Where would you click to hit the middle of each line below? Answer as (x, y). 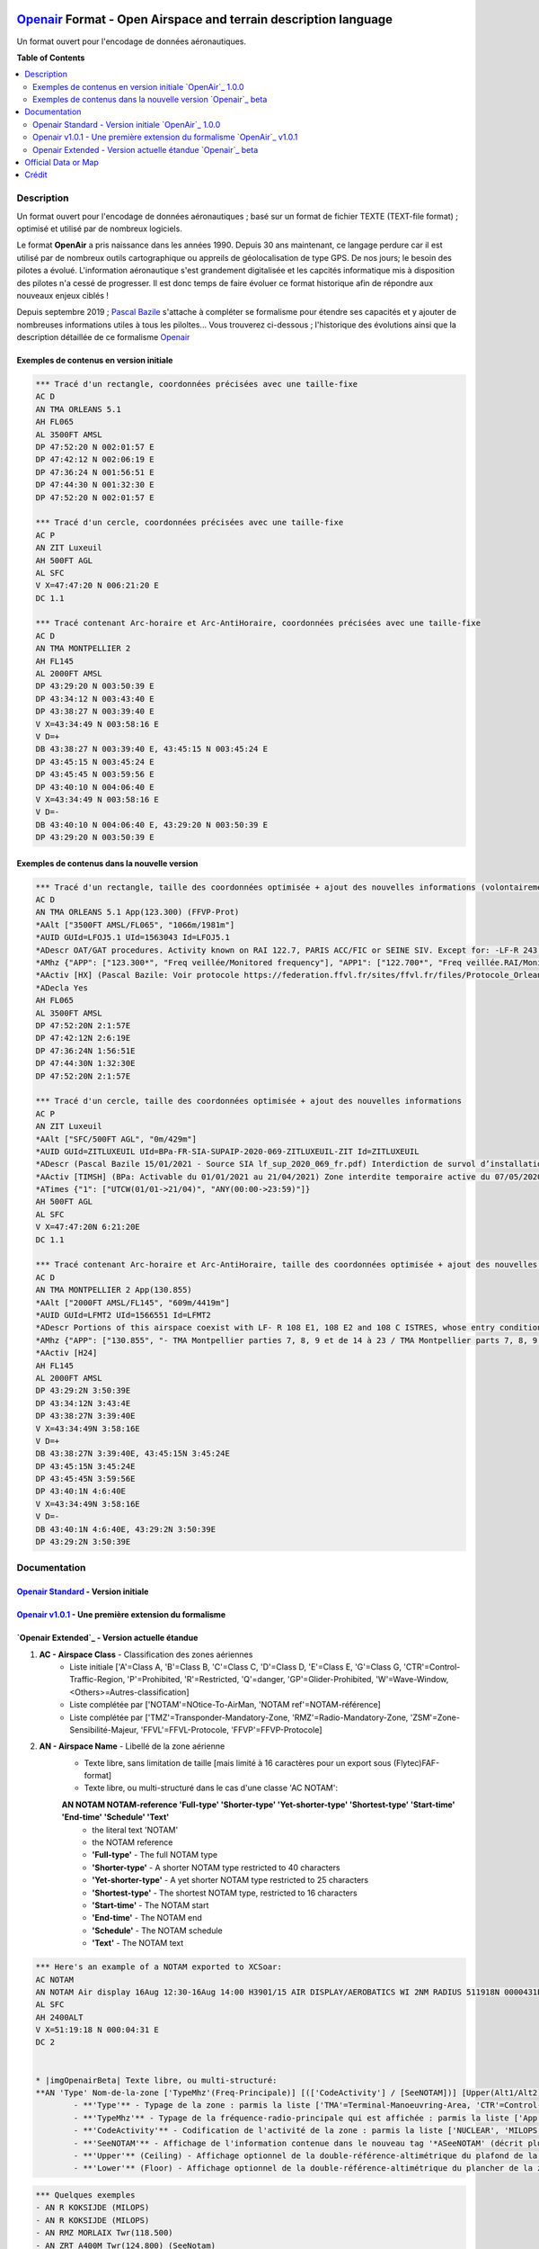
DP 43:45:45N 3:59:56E (85, 1479)
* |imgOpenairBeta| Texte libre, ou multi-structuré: (156, 2080)
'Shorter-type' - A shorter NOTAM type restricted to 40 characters (216, 1868)
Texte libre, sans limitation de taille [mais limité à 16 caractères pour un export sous (238, 1762)
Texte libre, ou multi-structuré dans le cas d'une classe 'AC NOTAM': (211, 1788)
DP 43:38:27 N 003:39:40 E (95, 712)
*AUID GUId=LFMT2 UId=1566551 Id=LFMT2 (123, 1315)
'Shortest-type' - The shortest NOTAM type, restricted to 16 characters (225, 1893)
